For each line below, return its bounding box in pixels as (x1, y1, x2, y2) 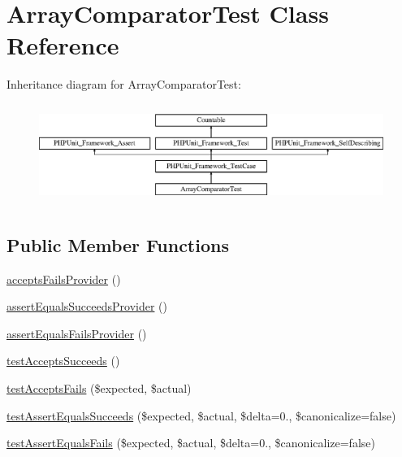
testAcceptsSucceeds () (6, 352, 120, 369)
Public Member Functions (6, 232, 229, 257)
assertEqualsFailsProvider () (6, 324, 147, 342)
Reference (6, 28, 119, 62)
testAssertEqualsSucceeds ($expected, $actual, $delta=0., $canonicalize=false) (6, 407, 396, 424)
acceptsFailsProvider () (6, 270, 121, 287)
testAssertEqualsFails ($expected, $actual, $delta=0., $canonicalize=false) (6, 434, 375, 451)
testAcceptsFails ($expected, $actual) (6, 379, 192, 396)
